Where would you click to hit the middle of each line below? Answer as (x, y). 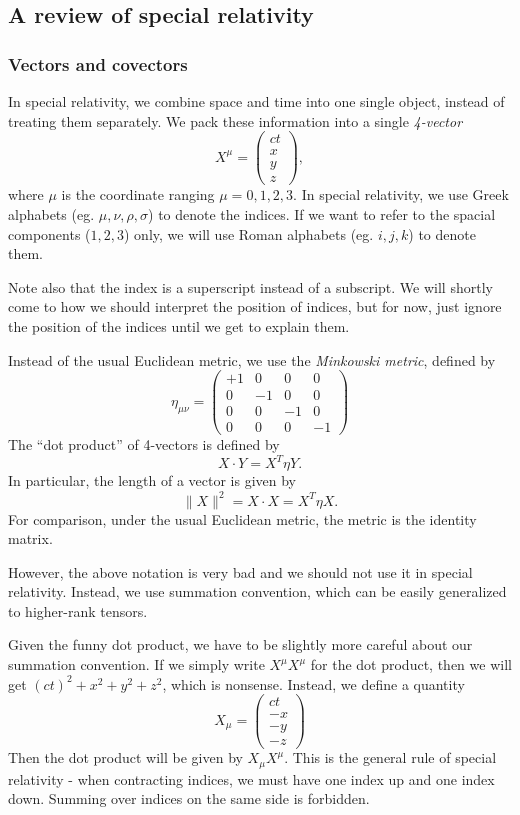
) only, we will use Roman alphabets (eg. (249, 233)
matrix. (30, 538)
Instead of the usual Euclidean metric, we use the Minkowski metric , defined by (252, 359)
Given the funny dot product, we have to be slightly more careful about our (240, 644)
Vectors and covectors (98, 63)
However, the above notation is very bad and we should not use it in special (240, 571)
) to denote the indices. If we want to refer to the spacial (322, 213)
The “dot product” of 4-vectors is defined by (144, 444)
